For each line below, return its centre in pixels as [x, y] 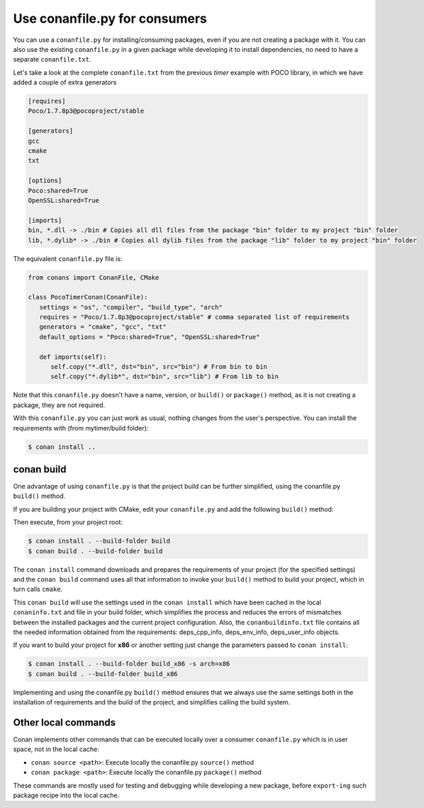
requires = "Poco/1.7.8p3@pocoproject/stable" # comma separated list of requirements [195, 317]
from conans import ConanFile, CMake [94, 277]
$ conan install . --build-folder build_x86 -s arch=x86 [129, 664]
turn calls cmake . [38, 590]
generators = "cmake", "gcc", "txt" [103, 327]
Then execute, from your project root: [68, 522]
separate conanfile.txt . [52, 60]
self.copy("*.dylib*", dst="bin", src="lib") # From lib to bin [165, 377]
